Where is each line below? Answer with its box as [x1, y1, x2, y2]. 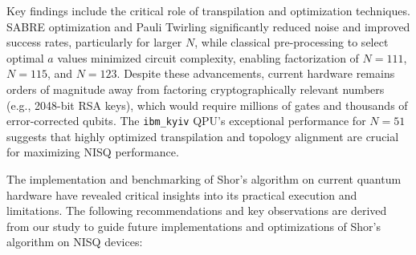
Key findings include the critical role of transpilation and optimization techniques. [6, 2, 410, 18]
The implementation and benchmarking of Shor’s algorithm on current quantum [6, 171, 402, 187]
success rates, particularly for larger [6, 34, 182, 51]
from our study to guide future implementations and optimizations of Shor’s [6, 217, 381, 234]
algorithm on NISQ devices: [6, 233, 143, 250]
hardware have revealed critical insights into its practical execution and [6, 186, 357, 203]
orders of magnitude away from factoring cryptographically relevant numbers [6, 80, 385, 97]
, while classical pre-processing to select [194, 34, 389, 51]
